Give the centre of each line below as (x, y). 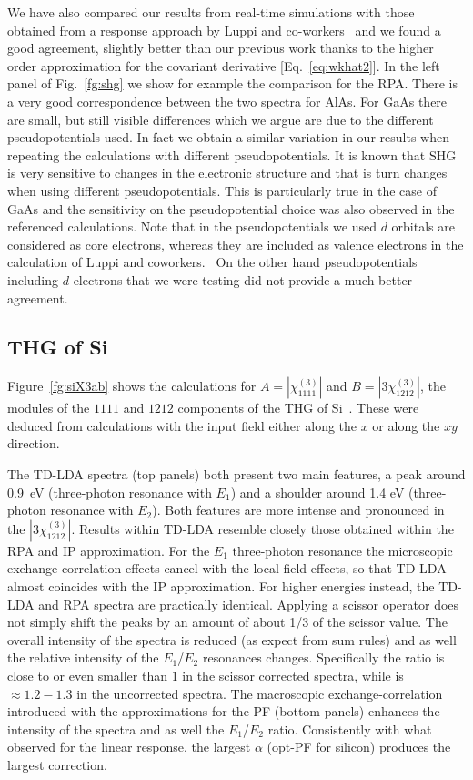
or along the (406, 425)
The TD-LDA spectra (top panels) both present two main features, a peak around (236, 474)
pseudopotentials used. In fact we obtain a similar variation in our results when (228, 137)
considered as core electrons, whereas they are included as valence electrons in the (236, 244)
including (33, 279)
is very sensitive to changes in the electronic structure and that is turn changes (227, 173)
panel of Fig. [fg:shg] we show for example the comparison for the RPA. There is (232, 83)
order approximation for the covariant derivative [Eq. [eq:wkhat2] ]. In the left (224, 65)
